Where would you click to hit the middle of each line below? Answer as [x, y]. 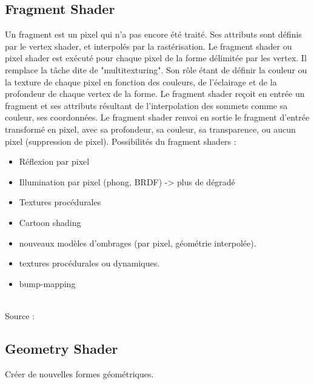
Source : [20, 315]
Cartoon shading [50, 222]
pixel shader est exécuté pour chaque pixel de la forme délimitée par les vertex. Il [156, 58]
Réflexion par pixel [54, 161]
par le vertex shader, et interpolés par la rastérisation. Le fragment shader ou [149, 46]
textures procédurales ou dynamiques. [89, 263]
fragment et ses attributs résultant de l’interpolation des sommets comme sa [146, 105]
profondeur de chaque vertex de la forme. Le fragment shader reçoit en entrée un [155, 94]
